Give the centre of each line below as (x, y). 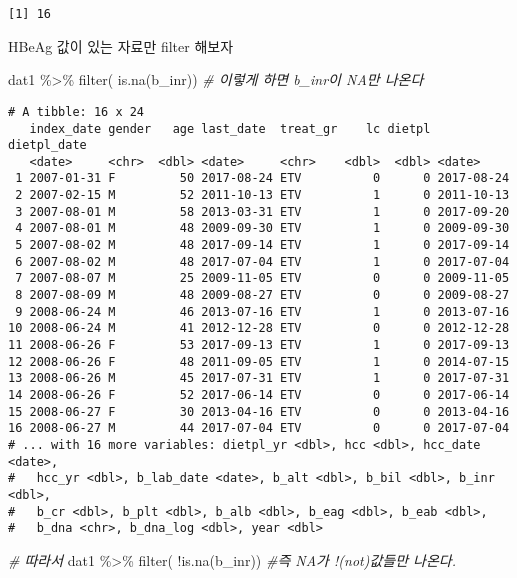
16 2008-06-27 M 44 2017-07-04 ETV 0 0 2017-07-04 (259, 428)
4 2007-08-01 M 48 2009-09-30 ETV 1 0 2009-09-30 (262, 228)
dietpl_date (47, 145)
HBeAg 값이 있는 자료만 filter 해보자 (121, 45)
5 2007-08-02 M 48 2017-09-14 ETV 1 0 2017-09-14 (262, 245)
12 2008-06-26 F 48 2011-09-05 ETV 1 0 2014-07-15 (259, 361)
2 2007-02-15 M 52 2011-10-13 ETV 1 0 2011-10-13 (262, 195)
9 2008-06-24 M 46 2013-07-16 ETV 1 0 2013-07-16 (262, 311)
